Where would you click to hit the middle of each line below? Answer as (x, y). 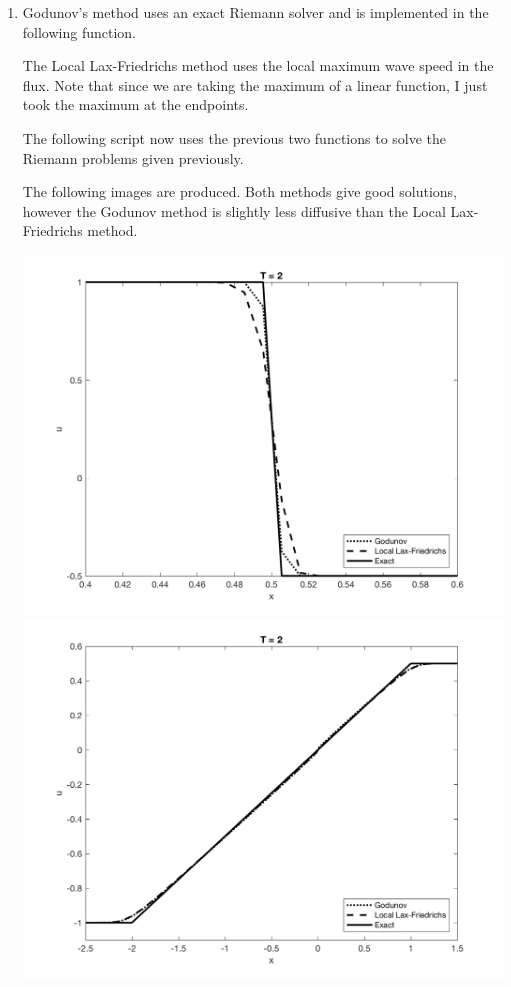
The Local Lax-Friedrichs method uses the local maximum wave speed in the (258, 65)
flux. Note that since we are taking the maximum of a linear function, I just (255, 84)
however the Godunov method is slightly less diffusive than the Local (234, 210)
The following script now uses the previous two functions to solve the (234, 137)
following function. (79, 31)
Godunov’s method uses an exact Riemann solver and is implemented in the (255, 12)
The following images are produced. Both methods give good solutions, (239, 191)
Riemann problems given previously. (133, 157)
